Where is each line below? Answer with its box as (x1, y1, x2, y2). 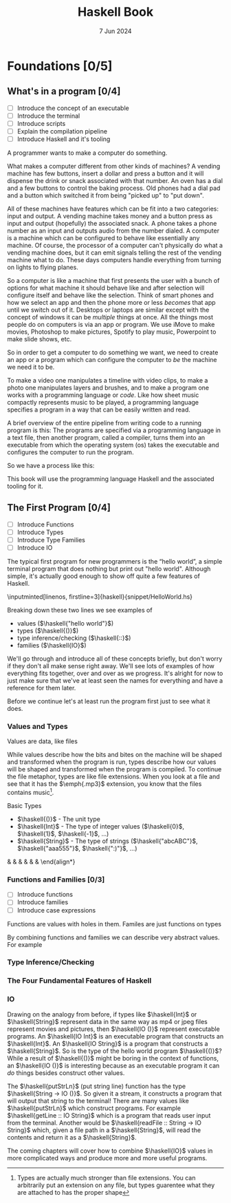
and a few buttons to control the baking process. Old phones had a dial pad (7, 184, 221, 193)
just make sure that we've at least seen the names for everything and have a (7, 677, 223, 685)
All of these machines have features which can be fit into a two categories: (7, 204, 219, 213)
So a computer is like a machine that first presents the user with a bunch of (7, 277, 220, 285)
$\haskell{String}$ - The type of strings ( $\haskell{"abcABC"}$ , (16, 837, 198, 845)
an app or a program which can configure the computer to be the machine (7, 356, 217, 364)
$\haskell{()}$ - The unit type (16, 815, 101, 823)
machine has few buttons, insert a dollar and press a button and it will (7, 169, 204, 178)
